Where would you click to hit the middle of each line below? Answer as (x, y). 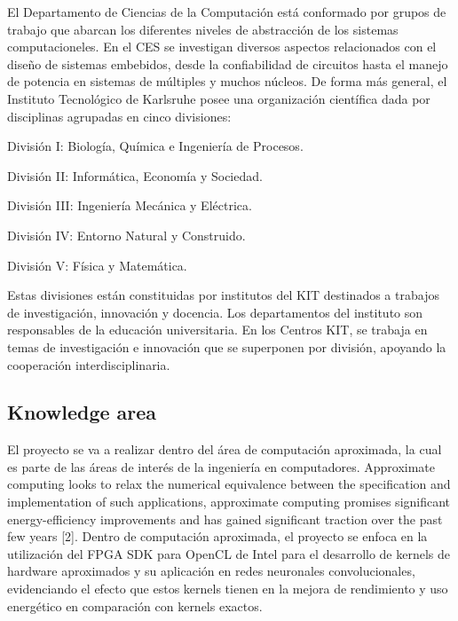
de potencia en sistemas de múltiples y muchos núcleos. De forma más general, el (227, 81)
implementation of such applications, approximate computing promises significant (229, 502)
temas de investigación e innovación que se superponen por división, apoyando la (227, 346)
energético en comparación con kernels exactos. (135, 605)
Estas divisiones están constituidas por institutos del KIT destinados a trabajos (223, 295)
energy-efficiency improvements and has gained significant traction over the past (225, 519)
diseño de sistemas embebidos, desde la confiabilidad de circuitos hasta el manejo (228, 63)
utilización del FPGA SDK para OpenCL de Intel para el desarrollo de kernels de (229, 553)
